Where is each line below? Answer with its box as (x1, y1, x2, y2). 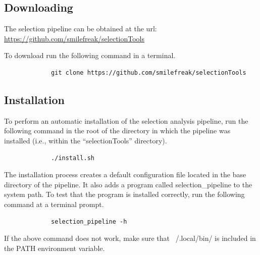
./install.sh (51, 154, 94, 162)
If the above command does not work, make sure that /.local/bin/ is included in (4, 233, 256, 243)
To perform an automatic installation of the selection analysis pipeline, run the (4, 115, 248, 126)
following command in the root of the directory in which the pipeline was (4, 125, 231, 136)
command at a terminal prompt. (4, 198, 104, 209)
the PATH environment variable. (4, 242, 105, 253)
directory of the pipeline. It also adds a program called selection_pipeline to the (4, 179, 252, 189)
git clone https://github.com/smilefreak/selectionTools (51, 69, 246, 76)
